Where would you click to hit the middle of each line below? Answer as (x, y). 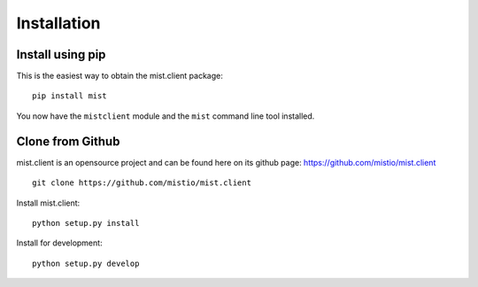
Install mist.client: (48, 203)
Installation (58, 23)
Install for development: (59, 243)
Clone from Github (68, 141)
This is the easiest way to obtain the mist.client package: (119, 76)
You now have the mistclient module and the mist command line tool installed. (166, 116)
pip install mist (69, 96)
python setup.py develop (86, 263)
